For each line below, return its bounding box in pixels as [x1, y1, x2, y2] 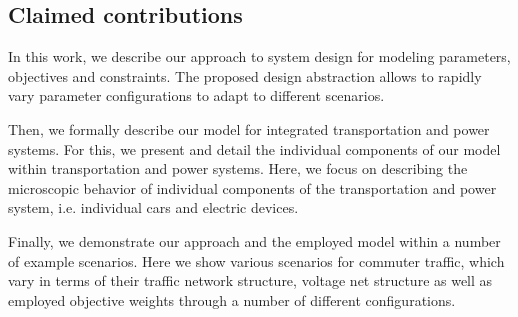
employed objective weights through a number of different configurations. [8, 289, 456, 310]
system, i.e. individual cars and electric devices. [8, 197, 299, 218]
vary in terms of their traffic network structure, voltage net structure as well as [8, 270, 493, 291]
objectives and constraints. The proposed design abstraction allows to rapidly [8, 65, 482, 86]
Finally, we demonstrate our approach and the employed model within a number [8, 230, 501, 251]
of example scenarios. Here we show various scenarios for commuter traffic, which [8, 250, 505, 271]
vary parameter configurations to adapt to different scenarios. [8, 85, 385, 106]
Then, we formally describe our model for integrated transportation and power [8, 118, 490, 139]
